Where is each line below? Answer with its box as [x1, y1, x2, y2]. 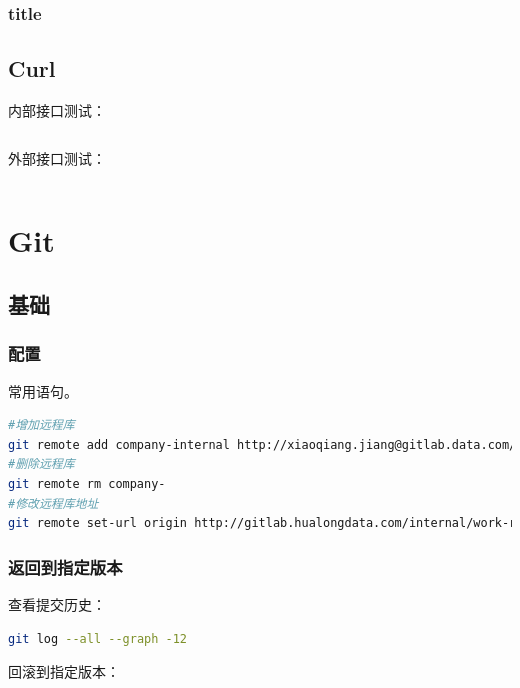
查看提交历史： [8, 593, 106, 614]
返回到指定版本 [8, 554, 123, 579]
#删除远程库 [8, 457, 75, 472]
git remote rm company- [8, 476, 166, 491]
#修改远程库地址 [8, 496, 99, 511]
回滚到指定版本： [8, 661, 120, 682]
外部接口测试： [8, 147, 106, 168]
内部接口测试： [8, 100, 106, 121]
